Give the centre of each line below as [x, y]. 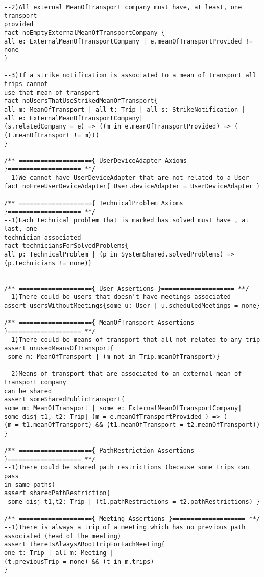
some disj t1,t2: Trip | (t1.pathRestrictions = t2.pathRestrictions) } [134, 502]
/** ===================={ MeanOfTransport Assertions [99, 323]
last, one [21, 229]
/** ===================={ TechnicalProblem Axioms [94, 204]
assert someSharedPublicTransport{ [65, 400]
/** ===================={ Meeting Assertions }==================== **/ [132, 519]
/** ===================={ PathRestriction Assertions [99, 451]
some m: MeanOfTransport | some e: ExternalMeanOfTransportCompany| [123, 408]
